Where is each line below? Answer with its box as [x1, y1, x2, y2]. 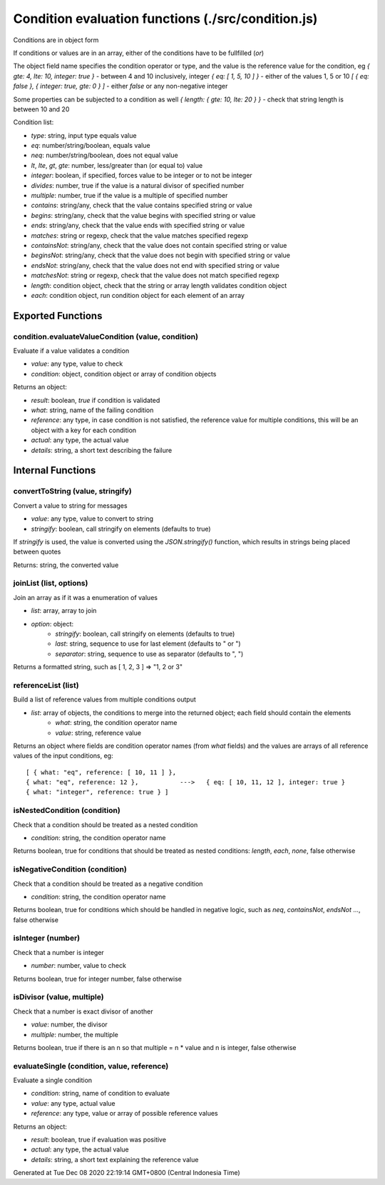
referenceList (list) [13, 680, 79, 690]
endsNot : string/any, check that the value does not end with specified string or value [31, 261, 279, 269]
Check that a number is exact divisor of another [13, 1007, 153, 1016]
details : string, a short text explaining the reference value [31, 1155, 199, 1164]
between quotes [13, 547, 61, 556]
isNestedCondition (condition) [13, 806, 120, 816]
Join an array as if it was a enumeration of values [13, 593, 158, 601]
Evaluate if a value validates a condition [13, 346, 130, 355]
